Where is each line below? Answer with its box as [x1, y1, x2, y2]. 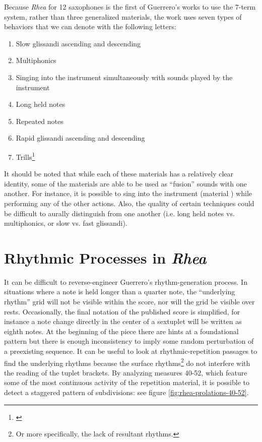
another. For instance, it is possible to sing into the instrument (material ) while [4, 188, 252, 199]
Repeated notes [16, 115, 63, 126]
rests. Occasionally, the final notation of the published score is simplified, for [4, 306, 240, 317]
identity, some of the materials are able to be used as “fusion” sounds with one [4, 178, 247, 188]
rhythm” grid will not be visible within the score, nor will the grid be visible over [4, 296, 255, 307]
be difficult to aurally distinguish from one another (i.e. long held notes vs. [4, 208, 235, 218]
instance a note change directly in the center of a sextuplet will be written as [4, 316, 242, 327]
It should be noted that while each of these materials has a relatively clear [4, 168, 233, 179]
